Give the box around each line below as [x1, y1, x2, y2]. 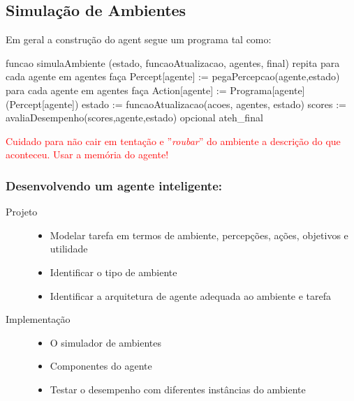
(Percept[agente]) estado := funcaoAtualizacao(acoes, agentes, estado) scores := [6, 96, 346, 111]
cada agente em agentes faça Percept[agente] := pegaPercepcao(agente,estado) [6, 69, 340, 84]
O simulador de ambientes [50, 335, 162, 349]
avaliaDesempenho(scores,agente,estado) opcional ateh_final [6, 110, 263, 125]
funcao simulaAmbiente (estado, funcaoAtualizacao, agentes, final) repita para [6, 55, 340, 70]
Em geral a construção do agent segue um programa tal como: [6, 32, 272, 47]
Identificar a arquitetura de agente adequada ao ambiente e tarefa [50, 288, 332, 303]
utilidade [50, 241, 88, 256]
